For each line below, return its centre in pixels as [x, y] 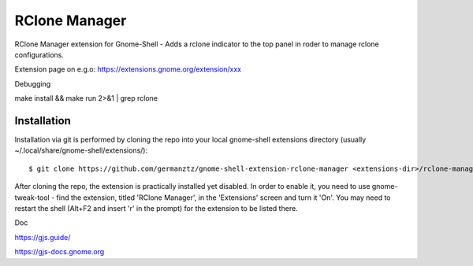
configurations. [39, 54]
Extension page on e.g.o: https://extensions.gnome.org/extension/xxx [128, 69]
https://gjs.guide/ [43, 237]
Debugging [33, 83]
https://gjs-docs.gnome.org [60, 252]
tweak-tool [32, 198]
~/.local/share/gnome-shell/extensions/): [81, 150]
